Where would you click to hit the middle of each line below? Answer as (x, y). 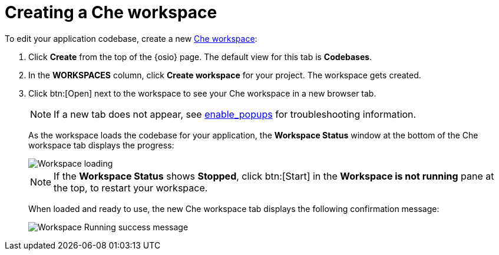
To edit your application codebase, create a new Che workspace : (131, 38)
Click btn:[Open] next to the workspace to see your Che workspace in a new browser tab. (202, 93)
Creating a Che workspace (111, 12)
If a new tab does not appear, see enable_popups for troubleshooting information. (235, 114)
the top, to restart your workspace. (131, 188)
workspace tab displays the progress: (101, 145)
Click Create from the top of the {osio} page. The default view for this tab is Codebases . (200, 57)
